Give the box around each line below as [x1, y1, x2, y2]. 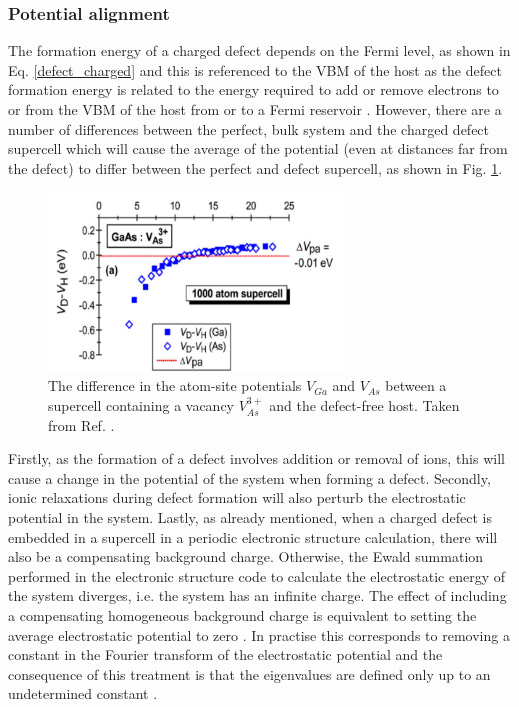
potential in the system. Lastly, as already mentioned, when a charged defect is [8, 507, 493, 528]
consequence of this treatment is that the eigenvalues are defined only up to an [8, 663, 491, 684]
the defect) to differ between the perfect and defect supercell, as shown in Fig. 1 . [8, 157, 503, 178]
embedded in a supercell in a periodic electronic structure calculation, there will [8, 526, 498, 547]
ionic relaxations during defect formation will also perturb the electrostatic [8, 487, 466, 508]
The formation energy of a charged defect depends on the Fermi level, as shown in [8, 40, 511, 61]
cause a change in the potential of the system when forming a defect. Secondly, [8, 467, 491, 488]
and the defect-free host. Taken [269, 395, 460, 416]
